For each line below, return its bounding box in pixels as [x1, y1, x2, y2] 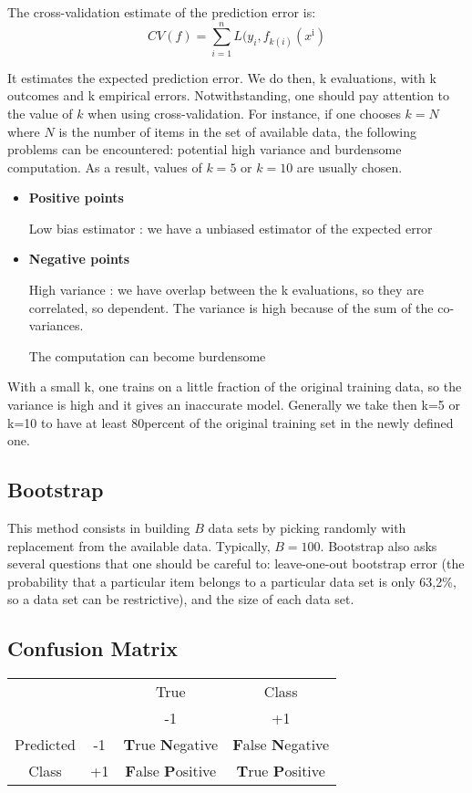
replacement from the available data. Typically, [7, 536, 271, 555]
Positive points [28, 188, 124, 207]
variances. [28, 316, 84, 335]
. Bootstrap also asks [320, 536, 437, 555]
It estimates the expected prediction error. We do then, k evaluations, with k [7, 68, 436, 87]
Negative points [28, 249, 130, 268]
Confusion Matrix [7, 634, 178, 663]
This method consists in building [7, 518, 190, 537]
